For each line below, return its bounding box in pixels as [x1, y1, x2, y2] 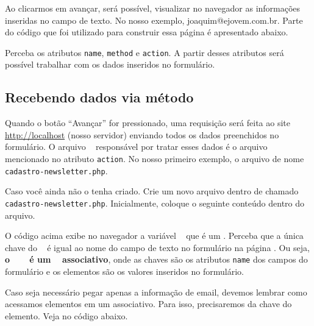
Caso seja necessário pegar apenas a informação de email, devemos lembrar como [5, 285, 307, 298]
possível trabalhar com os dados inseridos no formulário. [5, 58, 215, 71]
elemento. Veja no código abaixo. [5, 309, 128, 322]
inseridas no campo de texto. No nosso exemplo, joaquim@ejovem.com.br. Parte [5, 13, 303, 26]
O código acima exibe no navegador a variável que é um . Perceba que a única [5, 229, 304, 242]
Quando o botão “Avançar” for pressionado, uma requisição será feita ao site [5, 116, 291, 129]
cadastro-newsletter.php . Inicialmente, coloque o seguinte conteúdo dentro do [5, 196, 305, 209]
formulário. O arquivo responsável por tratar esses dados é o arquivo [5, 140, 268, 153]
